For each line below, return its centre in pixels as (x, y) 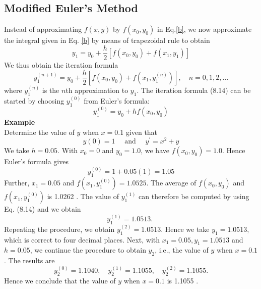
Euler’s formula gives (36, 161)
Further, (17, 183)
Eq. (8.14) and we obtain (43, 209)
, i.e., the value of (182, 250)
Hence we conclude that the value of (60, 281)
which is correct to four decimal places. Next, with (82, 239)
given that (142, 132)
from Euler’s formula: (117, 100)
